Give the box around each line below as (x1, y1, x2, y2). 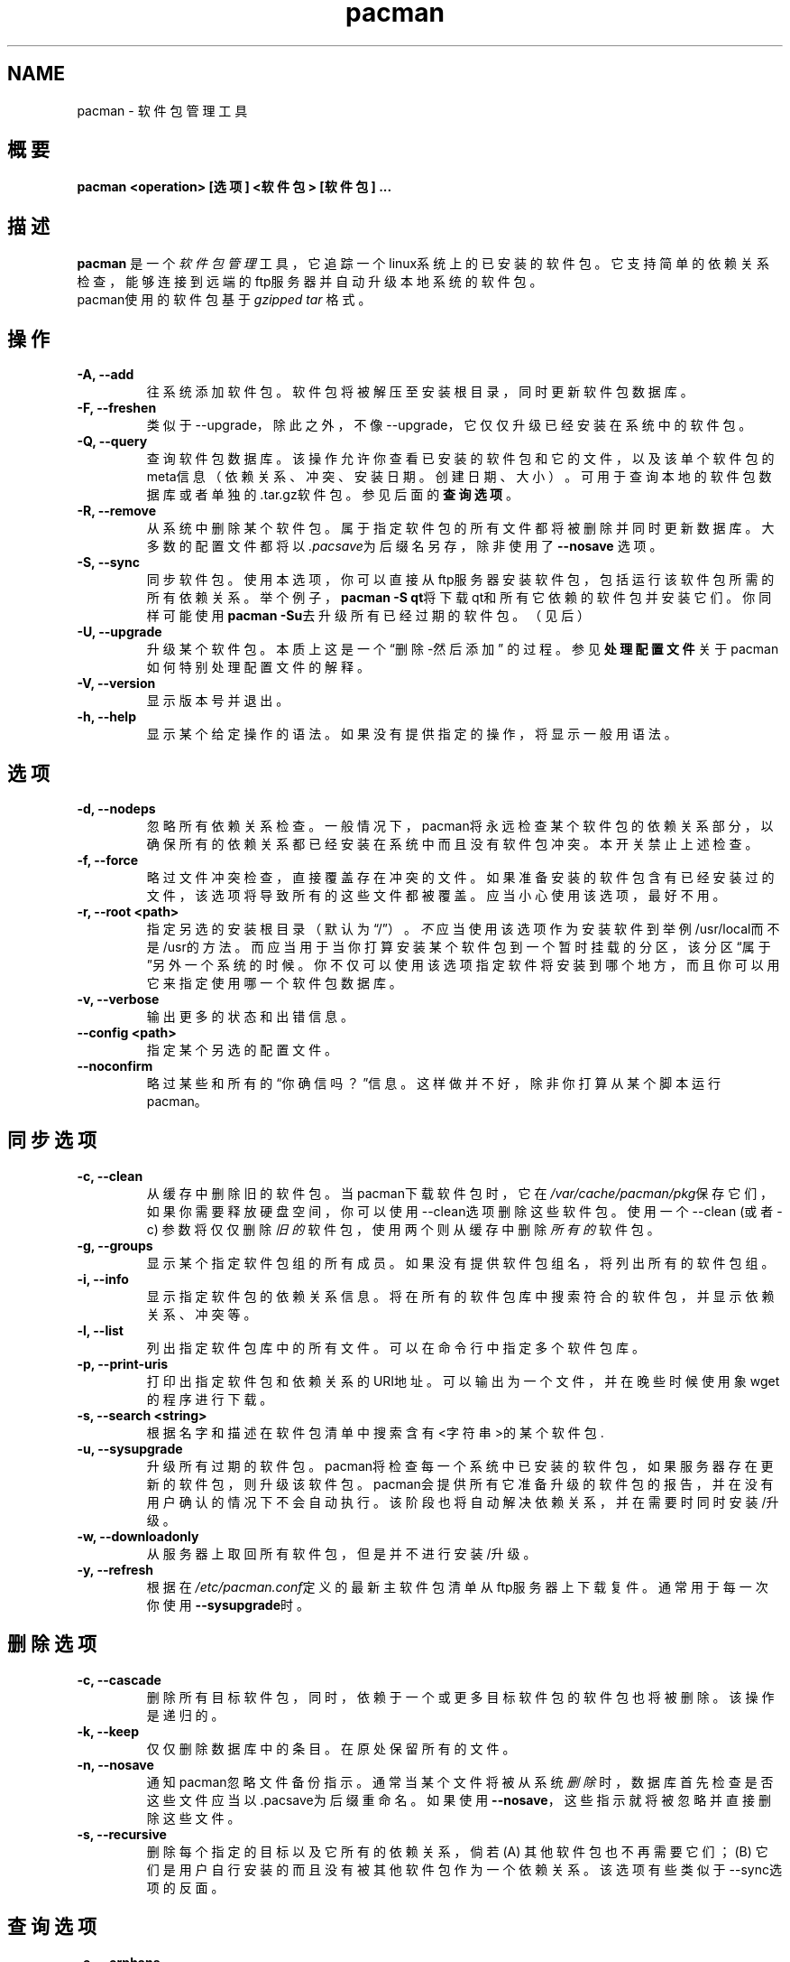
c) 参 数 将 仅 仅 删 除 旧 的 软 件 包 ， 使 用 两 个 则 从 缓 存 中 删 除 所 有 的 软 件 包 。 (146, 1221, 660, 1237)
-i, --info (77, 1270, 129, 1287)
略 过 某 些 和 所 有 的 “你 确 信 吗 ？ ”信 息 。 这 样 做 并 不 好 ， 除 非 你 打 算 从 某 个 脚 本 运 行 (146, 1074, 721, 1091)
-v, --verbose (77, 990, 160, 1007)
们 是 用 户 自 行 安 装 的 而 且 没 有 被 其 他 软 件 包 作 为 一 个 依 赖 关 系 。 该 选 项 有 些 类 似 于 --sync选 (146, 1861, 782, 1877)
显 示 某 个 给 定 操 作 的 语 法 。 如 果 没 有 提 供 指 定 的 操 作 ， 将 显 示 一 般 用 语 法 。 (146, 726, 677, 742)
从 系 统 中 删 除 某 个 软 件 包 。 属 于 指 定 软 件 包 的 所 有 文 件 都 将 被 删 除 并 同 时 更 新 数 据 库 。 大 (146, 520, 775, 536)
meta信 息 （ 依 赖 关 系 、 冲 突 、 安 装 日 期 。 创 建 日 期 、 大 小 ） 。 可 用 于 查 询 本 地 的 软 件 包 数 (146, 469, 772, 485)
